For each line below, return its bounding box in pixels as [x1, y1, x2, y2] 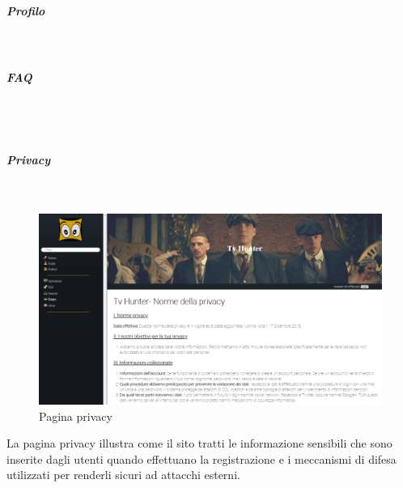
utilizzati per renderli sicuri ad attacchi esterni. [6, 466, 240, 483]
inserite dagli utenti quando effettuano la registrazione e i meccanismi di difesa [6, 450, 397, 467]
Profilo [6, 2, 45, 19]
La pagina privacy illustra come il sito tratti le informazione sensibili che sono [6, 435, 392, 452]
